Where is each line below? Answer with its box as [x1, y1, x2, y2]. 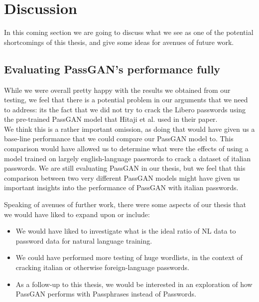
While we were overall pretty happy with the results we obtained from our [4, 84, 231, 95]
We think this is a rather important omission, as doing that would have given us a [4, 123, 255, 134]
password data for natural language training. [15, 235, 152, 246]
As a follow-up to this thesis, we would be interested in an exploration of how [15, 279, 253, 289]
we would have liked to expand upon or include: [4, 209, 150, 219]
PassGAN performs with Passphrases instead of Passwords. [15, 289, 196, 299]
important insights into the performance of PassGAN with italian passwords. [4, 182, 239, 193]
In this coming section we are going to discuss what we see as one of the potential [4, 27, 254, 37]
